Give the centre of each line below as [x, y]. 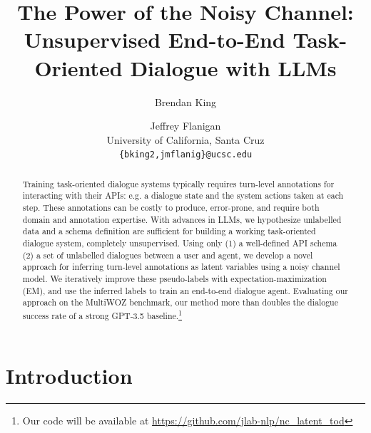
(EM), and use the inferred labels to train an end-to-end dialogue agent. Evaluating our [185, 290]
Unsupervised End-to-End [154, 40]
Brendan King [185, 101]
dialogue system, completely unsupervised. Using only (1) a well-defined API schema [180, 243]
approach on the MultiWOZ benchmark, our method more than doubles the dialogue [180, 302]
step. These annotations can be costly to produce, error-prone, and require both [171, 208]
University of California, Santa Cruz [185, 139]
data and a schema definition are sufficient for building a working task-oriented [169, 231]
